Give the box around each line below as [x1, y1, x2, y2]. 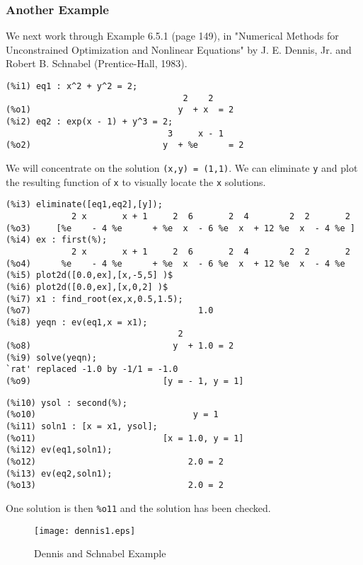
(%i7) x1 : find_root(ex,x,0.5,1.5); [6, 293, 183, 304]
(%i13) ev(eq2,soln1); [6, 468, 113, 479]
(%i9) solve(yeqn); [6, 352, 97, 363]
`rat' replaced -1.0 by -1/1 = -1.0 [6, 364, 178, 375]
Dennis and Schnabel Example [34, 546, 166, 561]
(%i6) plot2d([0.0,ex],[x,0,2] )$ [6, 281, 168, 292]
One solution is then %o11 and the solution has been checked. [6, 501, 271, 515]
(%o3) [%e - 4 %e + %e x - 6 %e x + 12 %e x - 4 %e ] [6, 223, 355, 233]
